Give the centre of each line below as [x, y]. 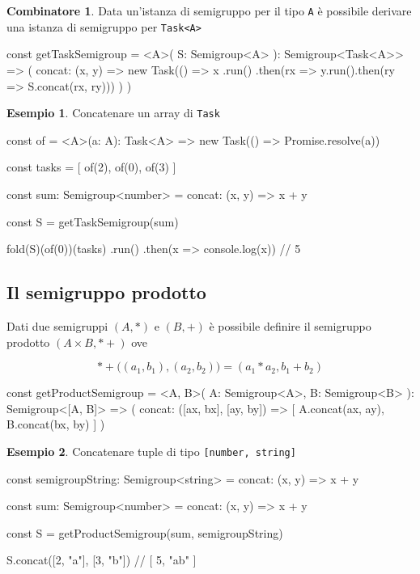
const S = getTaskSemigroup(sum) [93, 221]
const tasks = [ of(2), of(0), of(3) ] [91, 167]
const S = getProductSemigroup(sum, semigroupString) [145, 532]
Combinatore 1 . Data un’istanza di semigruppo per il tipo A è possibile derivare [209, 11]
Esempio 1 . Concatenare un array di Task [113, 113]
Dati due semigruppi [57, 325]
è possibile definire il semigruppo [290, 325]
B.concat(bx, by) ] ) [56, 424]
